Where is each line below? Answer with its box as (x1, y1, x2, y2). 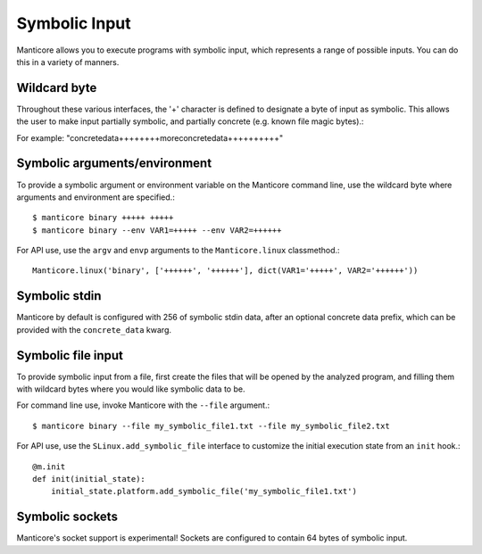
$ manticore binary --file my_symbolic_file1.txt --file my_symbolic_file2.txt (32, 420, 390, 431)
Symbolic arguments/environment (16, 156, 212, 171)
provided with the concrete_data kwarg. (16, 324, 172, 335)
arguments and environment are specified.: (16, 192, 176, 203)
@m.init (32, 461, 66, 472)
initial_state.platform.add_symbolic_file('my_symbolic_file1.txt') (50, 486, 357, 497)
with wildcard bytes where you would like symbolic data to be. (16, 384, 245, 394)
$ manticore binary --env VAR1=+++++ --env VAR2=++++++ (32, 225, 282, 236)
